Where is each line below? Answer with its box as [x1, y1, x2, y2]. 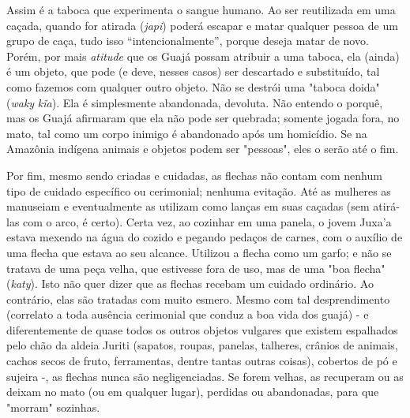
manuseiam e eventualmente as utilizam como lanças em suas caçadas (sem [6, 198, 370, 215]
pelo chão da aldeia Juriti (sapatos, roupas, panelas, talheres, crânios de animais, [6, 337, 398, 353]
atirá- [373, 198, 400, 215]
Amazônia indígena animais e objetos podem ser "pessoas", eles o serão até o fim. [6, 140, 399, 157]
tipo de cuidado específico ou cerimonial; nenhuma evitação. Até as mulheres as [6, 182, 391, 199]
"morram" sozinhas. [6, 398, 100, 415]
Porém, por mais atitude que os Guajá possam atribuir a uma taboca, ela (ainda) [6, 47, 400, 64]
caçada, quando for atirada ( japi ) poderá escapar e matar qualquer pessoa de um [6, 17, 398, 33]
